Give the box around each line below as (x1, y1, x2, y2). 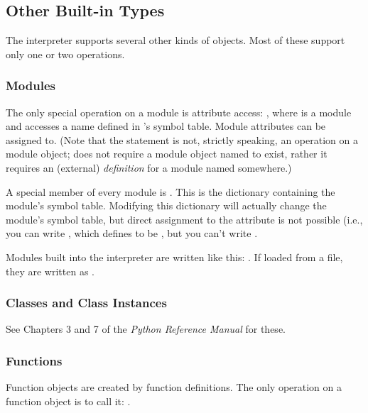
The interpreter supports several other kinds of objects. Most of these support (6, 33, 345, 48)
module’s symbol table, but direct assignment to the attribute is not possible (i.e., (6, 211, 363, 226)
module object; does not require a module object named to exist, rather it (6, 146, 328, 161)
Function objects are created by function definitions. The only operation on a (6, 380, 342, 395)
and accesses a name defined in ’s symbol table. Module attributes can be (6, 119, 326, 133)
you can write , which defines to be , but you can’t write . (6, 226, 258, 241)
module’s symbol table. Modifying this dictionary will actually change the (6, 198, 327, 213)
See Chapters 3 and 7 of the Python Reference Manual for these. (6, 321, 286, 336)
